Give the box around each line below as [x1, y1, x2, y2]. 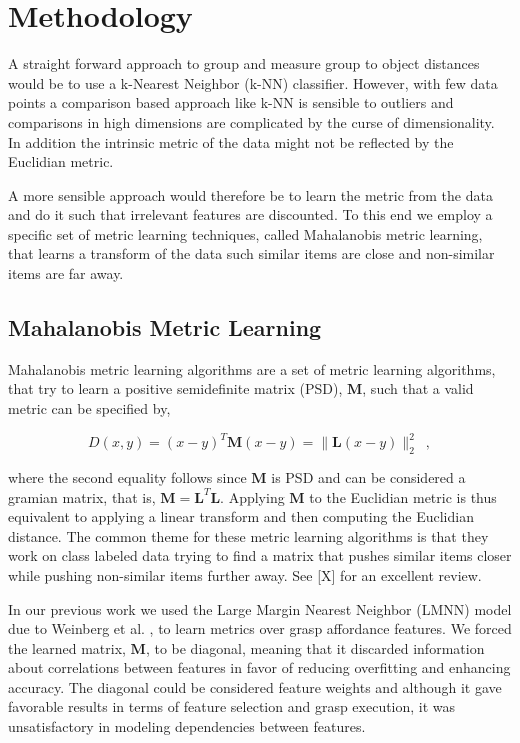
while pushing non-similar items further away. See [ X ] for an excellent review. [8, 564, 482, 585]
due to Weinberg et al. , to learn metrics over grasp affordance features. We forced [8, 618, 512, 639]
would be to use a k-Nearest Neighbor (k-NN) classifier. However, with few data [8, 72, 498, 93]
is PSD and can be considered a [271, 466, 466, 487]
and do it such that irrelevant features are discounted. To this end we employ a [8, 204, 493, 225]
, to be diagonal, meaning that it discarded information [145, 637, 485, 658]
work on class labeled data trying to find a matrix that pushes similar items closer [8, 545, 512, 566]
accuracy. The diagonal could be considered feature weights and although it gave [8, 676, 502, 697]
